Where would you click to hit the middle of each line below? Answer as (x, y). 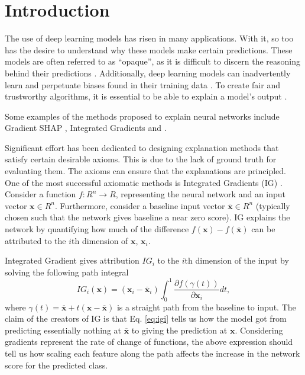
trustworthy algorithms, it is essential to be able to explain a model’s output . (146, 96)
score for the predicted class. (56, 365)
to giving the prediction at (179, 330)
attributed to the (35, 240)
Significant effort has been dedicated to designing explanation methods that (142, 147)
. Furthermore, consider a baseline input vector (140, 205)
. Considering (259, 330)
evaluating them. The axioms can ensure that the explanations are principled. (145, 171)
